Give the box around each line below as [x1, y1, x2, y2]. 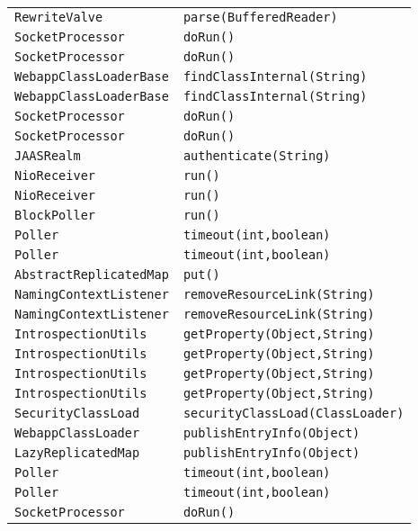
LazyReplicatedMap [14, 445, 140, 460]
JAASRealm [14, 148, 81, 163]
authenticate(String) [182, 148, 331, 163]
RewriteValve [14, 10, 103, 24]
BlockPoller [14, 208, 96, 222]
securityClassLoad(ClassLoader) [182, 406, 405, 420]
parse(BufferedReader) [182, 10, 338, 24]
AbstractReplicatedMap [14, 267, 169, 282]
